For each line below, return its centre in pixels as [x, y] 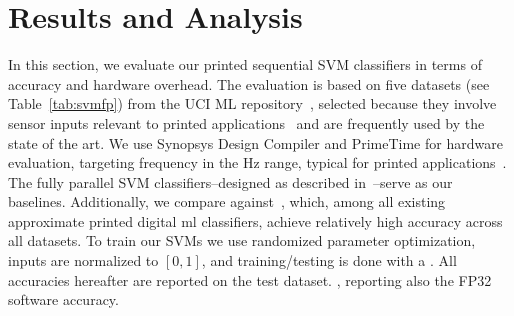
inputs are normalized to [83, 260]
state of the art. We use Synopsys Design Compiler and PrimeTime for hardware [255, 142]
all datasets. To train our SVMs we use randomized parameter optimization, [242, 240]
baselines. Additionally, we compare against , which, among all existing [227, 201]
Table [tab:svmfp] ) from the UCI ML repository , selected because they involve [252, 103]
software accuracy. [63, 299]
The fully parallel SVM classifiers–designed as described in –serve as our [230, 181]
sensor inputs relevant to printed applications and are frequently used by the [246, 122]
